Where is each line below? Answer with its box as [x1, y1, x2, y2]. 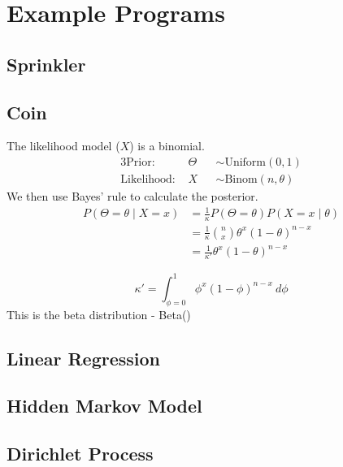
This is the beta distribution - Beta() [7, 305, 191, 322]
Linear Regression [7, 345, 160, 370]
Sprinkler [7, 51, 86, 76]
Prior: [126, 156, 155, 168]
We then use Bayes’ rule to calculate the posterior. [7, 188, 258, 205]
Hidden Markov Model [7, 393, 202, 418]
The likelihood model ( [7, 137, 120, 154]
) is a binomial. [129, 137, 205, 154]
